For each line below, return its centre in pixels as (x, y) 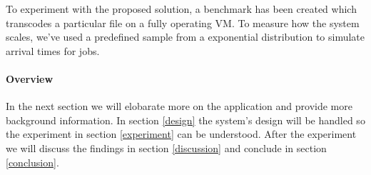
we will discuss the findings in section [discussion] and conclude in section (166, 147)
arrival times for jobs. (53, 50)
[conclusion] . (32, 162)
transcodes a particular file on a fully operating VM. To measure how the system (183, 22)
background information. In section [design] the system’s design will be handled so (185, 120)
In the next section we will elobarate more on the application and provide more (179, 106)
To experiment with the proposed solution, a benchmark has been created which (181, 9)
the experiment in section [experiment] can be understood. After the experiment (181, 134)
